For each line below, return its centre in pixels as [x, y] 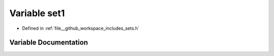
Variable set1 [37, 13]
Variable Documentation [49, 43]
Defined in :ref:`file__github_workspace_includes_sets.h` [81, 28]
